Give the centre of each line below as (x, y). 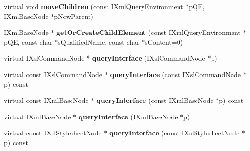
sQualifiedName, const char (99, 42)
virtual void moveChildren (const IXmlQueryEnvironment (94, 6)
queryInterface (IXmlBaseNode (128, 116)
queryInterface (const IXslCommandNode (176, 74)
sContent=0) (164, 42)
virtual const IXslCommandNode (53, 74)
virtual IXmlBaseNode (37, 116)
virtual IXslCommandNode (44, 58)
